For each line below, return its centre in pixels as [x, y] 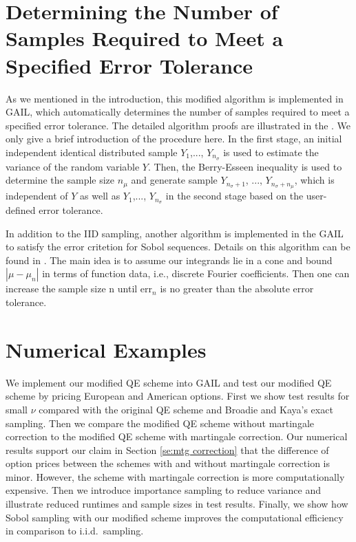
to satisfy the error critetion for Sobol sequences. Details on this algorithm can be [178, 247]
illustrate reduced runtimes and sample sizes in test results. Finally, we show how [177, 504]
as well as [100, 196]
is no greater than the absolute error [237, 289]
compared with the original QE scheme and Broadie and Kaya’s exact [186, 409]
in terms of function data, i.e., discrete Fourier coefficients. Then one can [196, 273]
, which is [314, 180]
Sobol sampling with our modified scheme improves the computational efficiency [175, 517]
